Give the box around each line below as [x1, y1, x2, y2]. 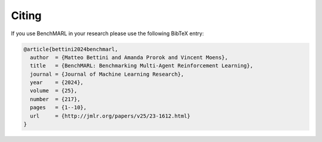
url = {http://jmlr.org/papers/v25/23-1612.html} [30, 112, 191, 119]
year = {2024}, [30, 79, 83, 86]
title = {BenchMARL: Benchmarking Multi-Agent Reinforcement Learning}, [30, 63, 253, 69]
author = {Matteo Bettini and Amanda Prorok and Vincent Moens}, [30, 54, 228, 61]
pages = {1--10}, [30, 104, 87, 111]
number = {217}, [30, 95, 80, 103]
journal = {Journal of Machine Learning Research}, [30, 70, 184, 78]
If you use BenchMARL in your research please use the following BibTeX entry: [11, 30, 204, 37]
